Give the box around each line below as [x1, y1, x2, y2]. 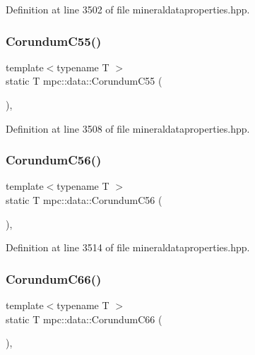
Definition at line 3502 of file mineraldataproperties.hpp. [6, 2, 250, 16]
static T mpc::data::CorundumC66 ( [6, 311, 162, 326]
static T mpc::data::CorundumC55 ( [6, 73, 162, 88]
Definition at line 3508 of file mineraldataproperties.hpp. [6, 121, 250, 136]
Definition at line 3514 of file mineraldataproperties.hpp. [6, 240, 250, 255]
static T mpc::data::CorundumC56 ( [6, 193, 162, 207]
